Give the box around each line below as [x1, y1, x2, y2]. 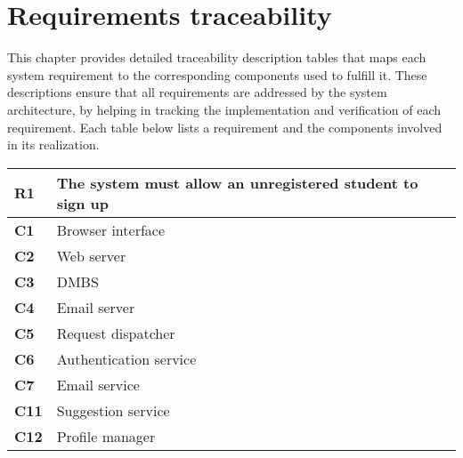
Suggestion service [56, 399, 170, 421]
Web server [56, 245, 126, 266]
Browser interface [56, 219, 166, 240]
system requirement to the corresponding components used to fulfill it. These [7, 65, 427, 84]
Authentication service [56, 348, 197, 369]
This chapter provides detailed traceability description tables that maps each [7, 48, 426, 67]
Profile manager [56, 425, 156, 446]
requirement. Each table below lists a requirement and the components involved [7, 117, 443, 136]
